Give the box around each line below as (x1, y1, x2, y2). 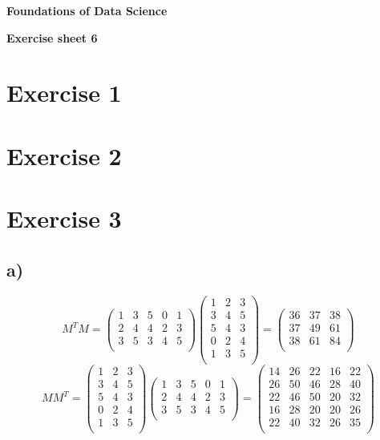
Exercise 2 (6, 139, 122, 172)
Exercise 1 (6, 76, 122, 109)
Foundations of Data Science (6, 2, 168, 18)
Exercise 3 (6, 202, 122, 235)
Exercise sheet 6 (6, 29, 98, 46)
